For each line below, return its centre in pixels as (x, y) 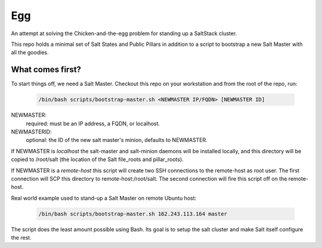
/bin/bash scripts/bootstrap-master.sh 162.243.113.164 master (133, 214)
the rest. (21, 238)
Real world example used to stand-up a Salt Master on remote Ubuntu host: (104, 198)
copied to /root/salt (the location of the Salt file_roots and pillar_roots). (97, 159)
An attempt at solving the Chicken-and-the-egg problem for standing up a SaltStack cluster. (124, 33)
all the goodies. (30, 52)
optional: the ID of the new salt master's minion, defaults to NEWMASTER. (117, 140)
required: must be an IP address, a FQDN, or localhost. (93, 123)
